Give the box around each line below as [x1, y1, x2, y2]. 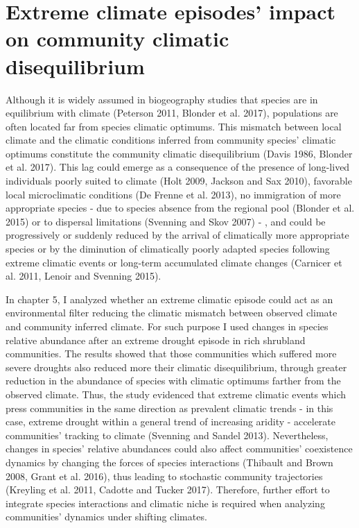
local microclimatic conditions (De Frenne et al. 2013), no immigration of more [6, 187, 341, 201]
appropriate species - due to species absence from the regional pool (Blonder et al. [6, 201, 355, 215]
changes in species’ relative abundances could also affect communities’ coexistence [6, 441, 353, 456]
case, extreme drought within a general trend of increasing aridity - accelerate [6, 414, 336, 429]
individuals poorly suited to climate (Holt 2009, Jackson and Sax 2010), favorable [6, 173, 352, 188]
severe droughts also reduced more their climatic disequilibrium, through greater [6, 359, 347, 374]
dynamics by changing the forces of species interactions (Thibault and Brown [6, 454, 333, 469]
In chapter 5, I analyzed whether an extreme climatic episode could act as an [6, 291, 333, 306]
